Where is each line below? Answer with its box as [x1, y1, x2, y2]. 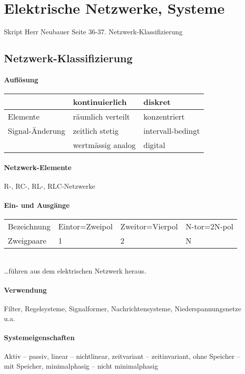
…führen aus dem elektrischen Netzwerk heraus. [4, 266, 147, 276]
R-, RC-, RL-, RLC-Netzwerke [4, 181, 95, 191]
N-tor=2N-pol [185, 221, 234, 232]
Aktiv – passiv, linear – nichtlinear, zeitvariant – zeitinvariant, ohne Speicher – [4, 351, 241, 361]
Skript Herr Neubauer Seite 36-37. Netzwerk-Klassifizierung [4, 26, 183, 37]
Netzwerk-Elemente [4, 162, 72, 172]
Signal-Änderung [8, 125, 65, 137]
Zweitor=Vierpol [120, 221, 178, 232]
